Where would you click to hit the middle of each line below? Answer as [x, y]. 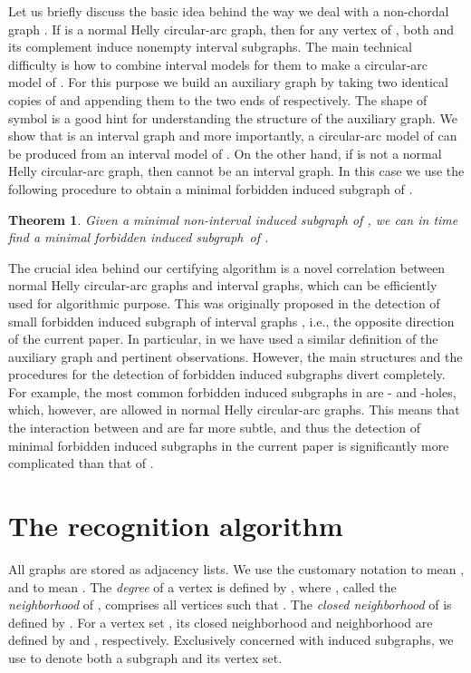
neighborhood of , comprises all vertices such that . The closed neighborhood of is [230, 605]
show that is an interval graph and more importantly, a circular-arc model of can [233, 136]
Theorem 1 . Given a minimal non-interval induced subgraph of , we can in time [233, 219]
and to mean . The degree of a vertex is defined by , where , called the [202, 586]
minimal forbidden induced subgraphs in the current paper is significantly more [229, 445]
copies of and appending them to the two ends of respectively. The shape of [218, 99]
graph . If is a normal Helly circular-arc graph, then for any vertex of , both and [231, 29]
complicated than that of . [81, 463]
